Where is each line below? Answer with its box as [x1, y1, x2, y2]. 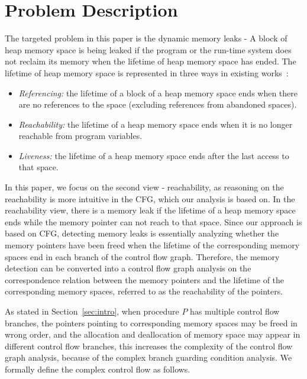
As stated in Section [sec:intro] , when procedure [5, 305, 179, 317]
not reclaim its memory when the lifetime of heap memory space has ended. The [5, 55, 296, 67]
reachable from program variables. [18, 129, 143, 142]
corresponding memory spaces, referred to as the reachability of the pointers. [5, 285, 283, 297]
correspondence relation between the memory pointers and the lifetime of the [5, 273, 285, 286]
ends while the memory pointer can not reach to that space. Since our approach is [5, 215, 302, 228]
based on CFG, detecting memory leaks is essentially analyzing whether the [5, 227, 279, 239]
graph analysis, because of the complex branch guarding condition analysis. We [5, 351, 292, 364]
